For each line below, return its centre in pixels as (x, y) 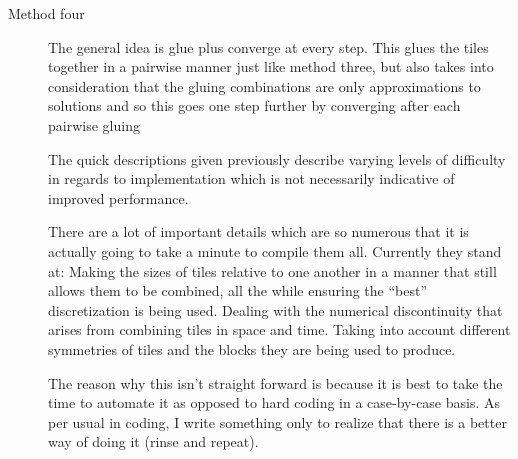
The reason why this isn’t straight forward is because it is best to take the (275, 382)
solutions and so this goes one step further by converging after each (254, 105)
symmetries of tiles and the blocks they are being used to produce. (252, 348)
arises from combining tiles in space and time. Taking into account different (279, 329)
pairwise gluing (94, 124)
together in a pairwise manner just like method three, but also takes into (271, 66)
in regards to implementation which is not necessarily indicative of (251, 178)
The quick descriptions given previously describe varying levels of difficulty (277, 158)
